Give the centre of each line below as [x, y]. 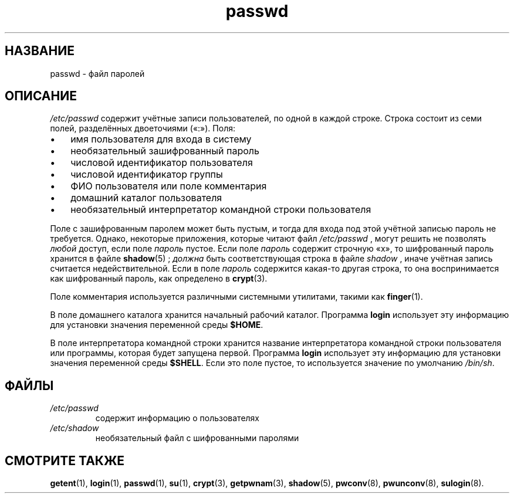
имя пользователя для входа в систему [161, 139]
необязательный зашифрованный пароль [165, 151]
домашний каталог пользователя [146, 198]
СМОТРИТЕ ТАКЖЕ [65, 460]
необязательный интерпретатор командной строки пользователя [221, 210]
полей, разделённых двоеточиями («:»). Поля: [143, 128]
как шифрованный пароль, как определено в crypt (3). [159, 279]
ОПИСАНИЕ [41, 96]
